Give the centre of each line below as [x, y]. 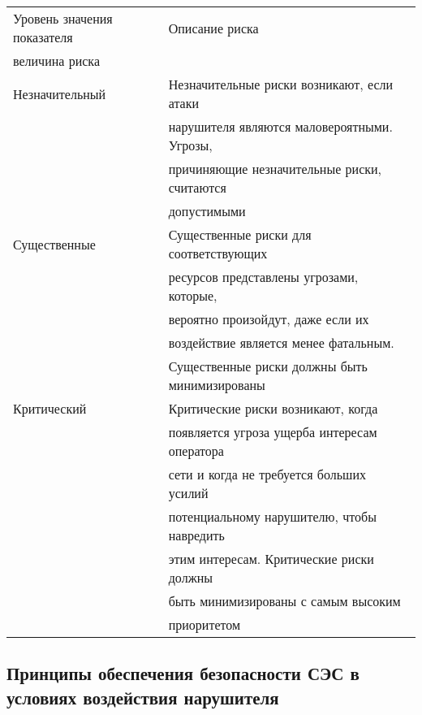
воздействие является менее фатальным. [281, 342]
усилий [188, 493]
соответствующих [218, 253]
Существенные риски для [240, 234]
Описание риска [213, 28]
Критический [50, 408]
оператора [196, 451]
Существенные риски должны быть [268, 366]
